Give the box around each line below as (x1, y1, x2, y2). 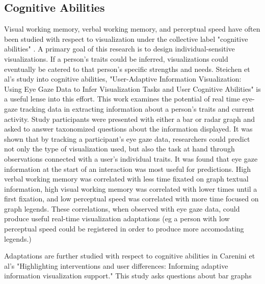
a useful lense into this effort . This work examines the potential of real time (4, 93, 240, 104)
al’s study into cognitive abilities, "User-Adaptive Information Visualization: (4, 73, 242, 84)
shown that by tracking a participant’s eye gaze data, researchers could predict (4, 133, 250, 144)
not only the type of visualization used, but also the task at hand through (4, 143, 235, 154)
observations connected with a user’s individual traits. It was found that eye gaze (4, 153, 258, 164)
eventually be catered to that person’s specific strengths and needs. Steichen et (4, 63, 250, 74)
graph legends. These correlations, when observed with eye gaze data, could (4, 203, 240, 214)
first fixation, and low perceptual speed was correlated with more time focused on (4, 193, 259, 204)
